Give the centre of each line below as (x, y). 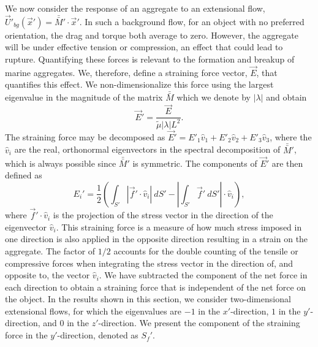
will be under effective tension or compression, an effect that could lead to (144, 47)
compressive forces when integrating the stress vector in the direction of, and (149, 263)
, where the (291, 136)
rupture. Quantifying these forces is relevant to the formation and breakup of (150, 59)
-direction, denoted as (98, 335)
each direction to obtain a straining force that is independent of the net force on (156, 287)
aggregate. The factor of (50, 250)
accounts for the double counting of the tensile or (206, 250)
